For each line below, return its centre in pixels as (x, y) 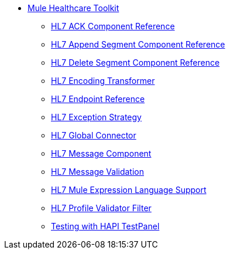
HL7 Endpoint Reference (98, 99)
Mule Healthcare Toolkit (73, 8)
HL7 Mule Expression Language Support (129, 190)
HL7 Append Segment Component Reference (138, 44)
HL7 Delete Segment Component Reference (135, 62)
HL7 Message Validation (97, 172)
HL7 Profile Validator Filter (101, 208)
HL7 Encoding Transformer (103, 81)
